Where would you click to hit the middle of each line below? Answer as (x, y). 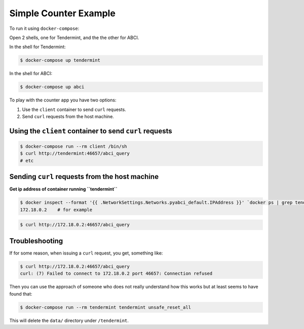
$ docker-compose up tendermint (60, 60)
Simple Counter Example (63, 13)
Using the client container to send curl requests (91, 131)
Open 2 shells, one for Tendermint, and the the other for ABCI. (74, 38)
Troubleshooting (36, 241)
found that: (21, 294)
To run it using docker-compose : (44, 28)
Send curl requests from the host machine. (68, 117)
